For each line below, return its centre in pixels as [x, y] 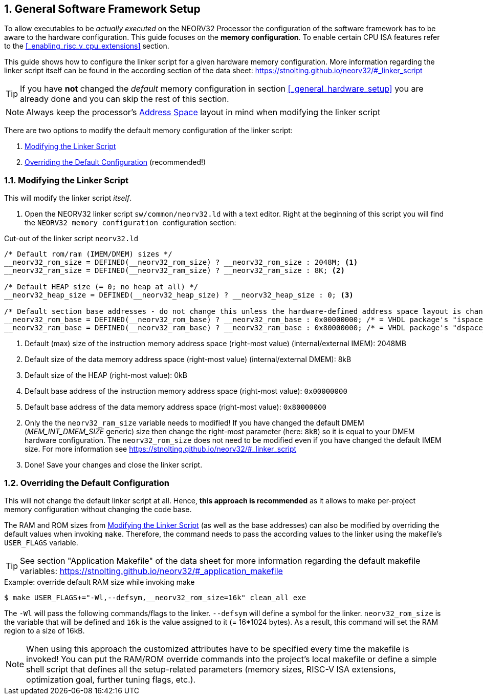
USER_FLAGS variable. [41, 542]
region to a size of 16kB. [45, 630]
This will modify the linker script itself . [68, 198]
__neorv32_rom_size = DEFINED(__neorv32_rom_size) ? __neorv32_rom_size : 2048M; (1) [181, 262]
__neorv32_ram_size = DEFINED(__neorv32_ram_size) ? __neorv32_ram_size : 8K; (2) [174, 271]
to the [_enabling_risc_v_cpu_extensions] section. [87, 46]
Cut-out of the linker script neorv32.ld [71, 239]
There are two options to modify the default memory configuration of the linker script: [148, 131]
